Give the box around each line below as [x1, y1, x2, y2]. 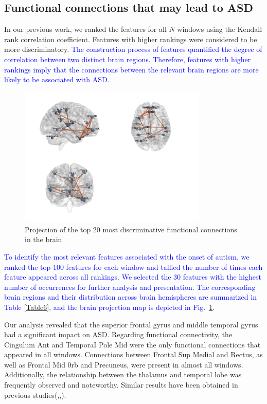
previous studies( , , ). [4, 389, 66, 400]
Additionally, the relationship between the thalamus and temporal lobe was [4, 369, 242, 380]
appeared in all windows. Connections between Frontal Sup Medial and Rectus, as [4, 349, 263, 360]
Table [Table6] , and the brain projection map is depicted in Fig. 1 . [4, 301, 215, 312]
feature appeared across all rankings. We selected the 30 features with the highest [4, 271, 261, 282]
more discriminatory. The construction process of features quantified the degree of [4, 44, 262, 54]
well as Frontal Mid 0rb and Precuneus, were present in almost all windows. [4, 359, 243, 370]
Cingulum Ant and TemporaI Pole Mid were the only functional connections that [4, 339, 261, 350]
